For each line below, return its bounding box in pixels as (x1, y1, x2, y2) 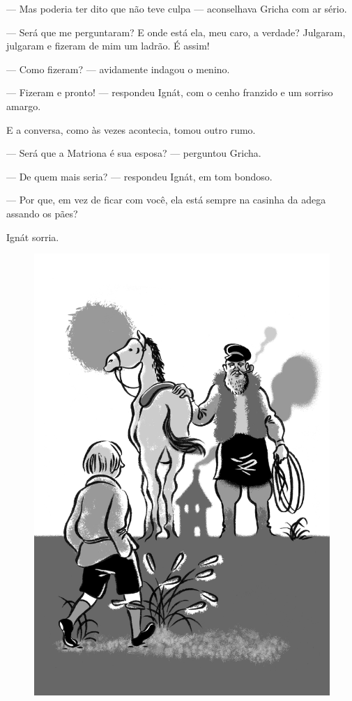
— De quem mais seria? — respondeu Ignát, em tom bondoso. (6, 169, 273, 183)
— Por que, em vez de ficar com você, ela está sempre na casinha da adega (6, 192, 326, 207)
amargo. (6, 98, 41, 113)
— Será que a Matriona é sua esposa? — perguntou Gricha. (6, 146, 261, 160)
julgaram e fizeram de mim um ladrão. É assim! (6, 38, 210, 53)
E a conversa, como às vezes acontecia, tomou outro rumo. (6, 122, 256, 137)
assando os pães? (6, 206, 78, 220)
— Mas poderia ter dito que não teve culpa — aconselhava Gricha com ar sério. (6, 1, 347, 15)
